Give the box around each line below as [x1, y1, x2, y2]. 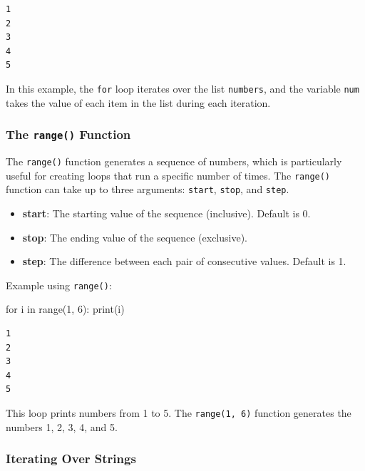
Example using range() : [6, 277, 112, 292]
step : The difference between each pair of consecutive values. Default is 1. [22, 254, 346, 269]
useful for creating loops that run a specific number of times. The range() [6, 167, 331, 182]
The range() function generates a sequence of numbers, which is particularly [6, 154, 342, 168]
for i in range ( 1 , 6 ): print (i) [6, 301, 125, 316]
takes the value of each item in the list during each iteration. [6, 95, 271, 110]
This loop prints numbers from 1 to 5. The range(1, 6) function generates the [6, 405, 351, 420]
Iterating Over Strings [6, 450, 136, 467]
